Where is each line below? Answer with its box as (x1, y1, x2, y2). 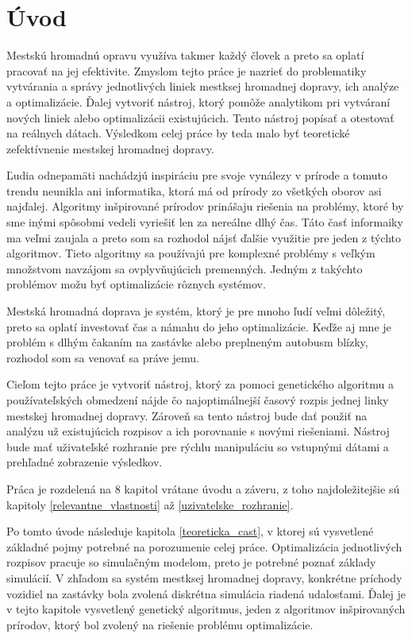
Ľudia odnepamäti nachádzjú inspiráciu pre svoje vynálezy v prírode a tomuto (6, 167, 388, 184)
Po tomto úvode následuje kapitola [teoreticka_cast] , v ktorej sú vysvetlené (6, 523, 374, 539)
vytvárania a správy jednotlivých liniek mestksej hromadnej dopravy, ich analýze (6, 78, 399, 95)
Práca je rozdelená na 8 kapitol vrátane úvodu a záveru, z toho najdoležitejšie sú (6, 480, 400, 497)
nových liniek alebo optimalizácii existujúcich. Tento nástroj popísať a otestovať (6, 109, 395, 126)
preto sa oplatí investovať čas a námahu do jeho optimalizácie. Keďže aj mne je (6, 318, 391, 334)
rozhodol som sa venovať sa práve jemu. (6, 349, 199, 365)
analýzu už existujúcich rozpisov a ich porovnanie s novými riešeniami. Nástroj (6, 423, 390, 439)
